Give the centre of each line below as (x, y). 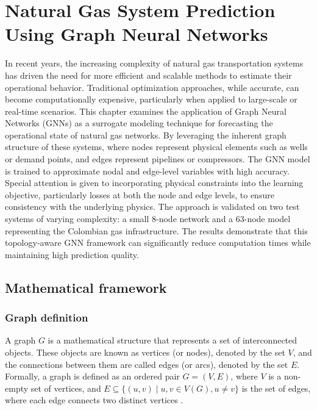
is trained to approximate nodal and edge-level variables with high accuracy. (147, 171)
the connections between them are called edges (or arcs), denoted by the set (147, 364)
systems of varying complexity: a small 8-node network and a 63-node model (148, 219)
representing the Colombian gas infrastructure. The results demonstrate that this (156, 230)
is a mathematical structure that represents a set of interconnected (173, 340)
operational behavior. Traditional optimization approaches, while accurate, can (152, 87)
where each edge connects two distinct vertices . (94, 400)
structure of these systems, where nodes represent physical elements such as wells (156, 147)
